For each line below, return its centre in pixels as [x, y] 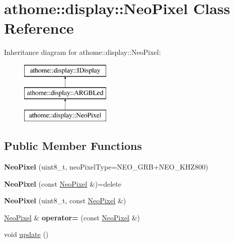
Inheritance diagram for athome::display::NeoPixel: [83, 52]
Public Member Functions [73, 146]
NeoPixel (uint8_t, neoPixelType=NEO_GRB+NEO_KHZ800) [106, 167]
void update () [26, 234]
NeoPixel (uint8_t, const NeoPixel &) [65, 200]
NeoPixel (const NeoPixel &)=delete [63, 183]
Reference [39, 28]
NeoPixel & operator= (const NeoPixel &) [72, 217]
